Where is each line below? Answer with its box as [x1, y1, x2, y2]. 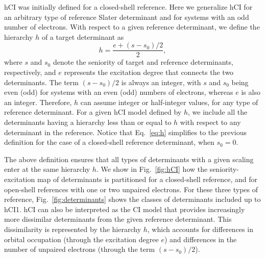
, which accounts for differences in [147, 223, 253, 234]
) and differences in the [164, 234, 237, 244]
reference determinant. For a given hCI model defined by [4, 107, 182, 117]
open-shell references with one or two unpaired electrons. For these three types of [4, 184, 258, 194]
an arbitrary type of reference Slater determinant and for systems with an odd [4, 11, 249, 22]
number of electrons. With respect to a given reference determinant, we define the [4, 21, 260, 32]
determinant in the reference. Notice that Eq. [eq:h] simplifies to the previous [4, 126, 247, 137]
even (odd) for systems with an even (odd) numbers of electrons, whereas [4, 87, 233, 97]
